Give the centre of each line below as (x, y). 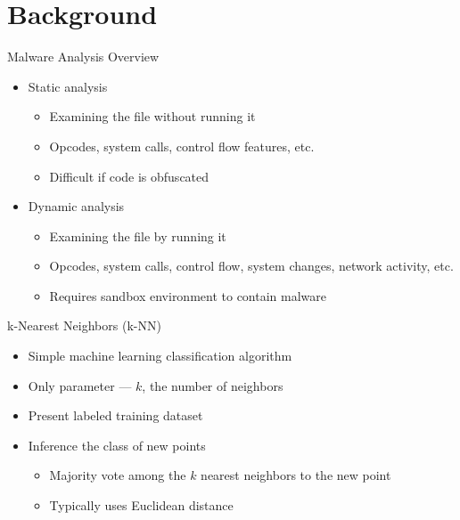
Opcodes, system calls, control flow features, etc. (182, 146)
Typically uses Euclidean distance (141, 505)
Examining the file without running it (152, 116)
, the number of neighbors (213, 385)
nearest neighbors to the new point (296, 475)
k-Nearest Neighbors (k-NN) (84, 325)
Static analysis (68, 86)
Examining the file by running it (138, 236)
